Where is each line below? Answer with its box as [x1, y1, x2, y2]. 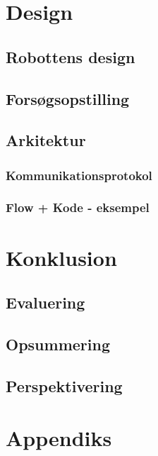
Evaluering [6, 291, 85, 313]
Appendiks [6, 423, 112, 452]
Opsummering [6, 333, 110, 355]
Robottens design [6, 45, 135, 67]
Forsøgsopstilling [6, 87, 130, 109]
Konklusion [6, 243, 117, 272]
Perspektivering [6, 374, 123, 396]
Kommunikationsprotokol [6, 166, 152, 184]
